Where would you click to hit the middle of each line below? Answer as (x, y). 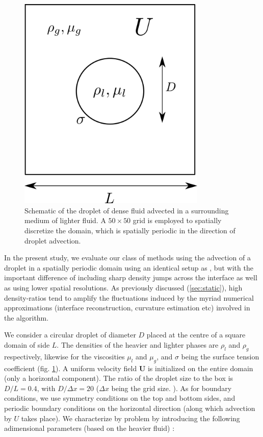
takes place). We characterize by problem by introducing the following (130, 418)
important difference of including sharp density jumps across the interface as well (131, 277)
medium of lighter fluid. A (65, 220)
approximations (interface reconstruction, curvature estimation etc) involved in (127, 308)
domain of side (27, 344)
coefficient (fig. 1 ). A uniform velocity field (71, 368)
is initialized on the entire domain (200, 368)
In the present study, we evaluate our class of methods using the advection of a (127, 258)
